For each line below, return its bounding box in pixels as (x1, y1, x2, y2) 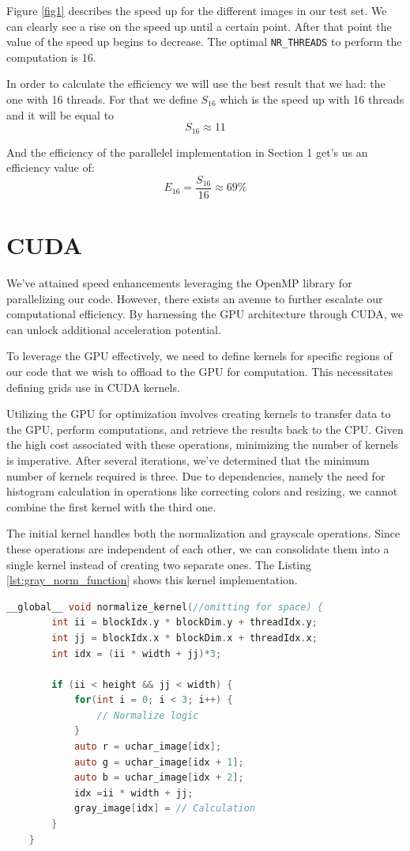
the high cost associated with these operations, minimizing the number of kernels (6, 436, 399, 453)
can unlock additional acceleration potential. (6, 321, 221, 337)
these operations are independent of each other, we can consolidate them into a (6, 540, 389, 557)
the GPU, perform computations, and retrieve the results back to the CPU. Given (6, 420, 404, 437)
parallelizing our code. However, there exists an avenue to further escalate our (6, 290, 383, 306)
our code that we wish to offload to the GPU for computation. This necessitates (6, 363, 393, 380)
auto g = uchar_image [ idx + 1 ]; (73, 756, 244, 768)
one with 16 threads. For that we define (6, 91, 197, 108)
